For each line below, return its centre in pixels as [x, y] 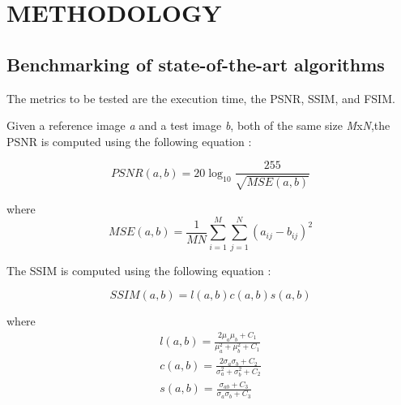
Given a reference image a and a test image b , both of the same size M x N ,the [198, 125]
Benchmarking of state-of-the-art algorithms [196, 64]
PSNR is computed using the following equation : [129, 141]
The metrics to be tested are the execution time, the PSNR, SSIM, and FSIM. [201, 98]
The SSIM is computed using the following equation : [139, 270]
